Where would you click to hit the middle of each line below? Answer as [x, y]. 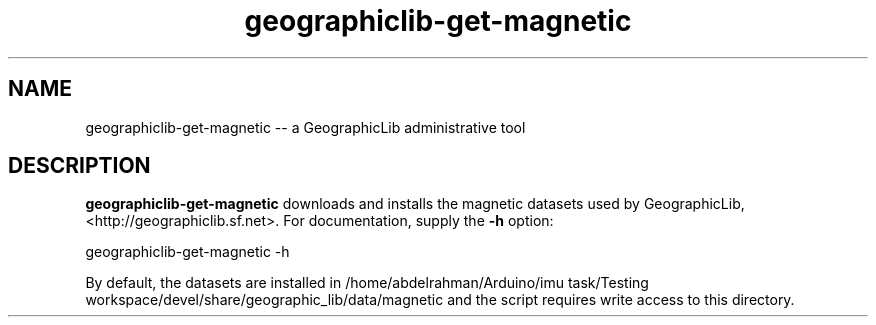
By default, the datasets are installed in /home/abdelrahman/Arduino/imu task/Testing [367, 283]
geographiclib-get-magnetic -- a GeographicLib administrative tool [305, 127]
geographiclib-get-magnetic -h [187, 252]
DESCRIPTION [79, 166]
